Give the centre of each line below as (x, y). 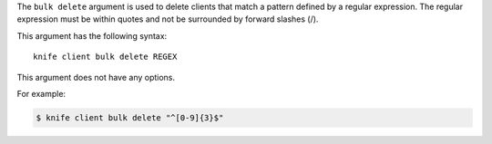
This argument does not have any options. (96, 77)
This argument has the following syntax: (92, 35)
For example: (41, 93)
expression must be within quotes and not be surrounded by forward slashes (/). (168, 19)
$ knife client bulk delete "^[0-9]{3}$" (130, 117)
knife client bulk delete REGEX (105, 57)
